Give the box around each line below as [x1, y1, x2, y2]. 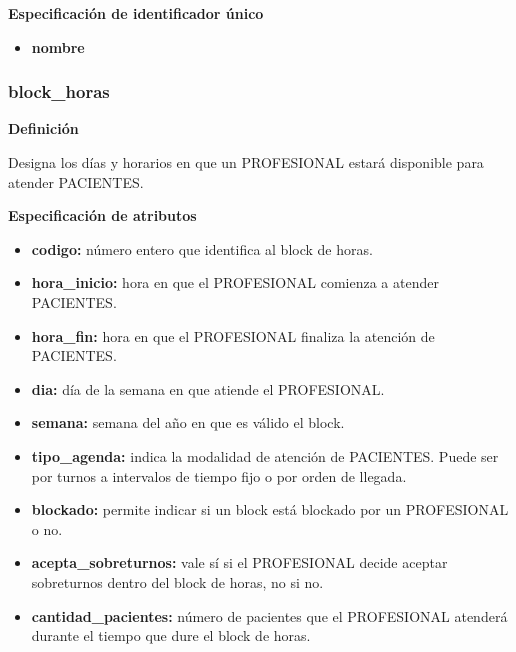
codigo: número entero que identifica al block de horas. [31, 238, 373, 259]
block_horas [8, 79, 110, 104]
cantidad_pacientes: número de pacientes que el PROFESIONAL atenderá [31, 605, 508, 626]
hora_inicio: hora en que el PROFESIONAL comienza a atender [31, 272, 439, 293]
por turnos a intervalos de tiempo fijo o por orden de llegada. [31, 465, 407, 486]
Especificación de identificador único [8, 3, 264, 23]
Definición [8, 118, 79, 139]
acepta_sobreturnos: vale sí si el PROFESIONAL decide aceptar [31, 552, 448, 573]
